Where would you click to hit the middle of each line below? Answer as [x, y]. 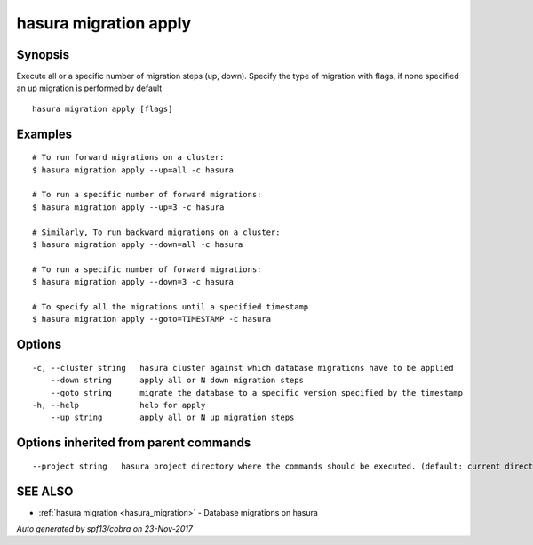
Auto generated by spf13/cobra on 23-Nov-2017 [104, 529]
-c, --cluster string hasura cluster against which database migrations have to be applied [243, 368]
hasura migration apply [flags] [103, 108]
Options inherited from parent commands [134, 443]
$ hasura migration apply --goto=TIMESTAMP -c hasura [151, 319]
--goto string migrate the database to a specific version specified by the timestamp [257, 393]
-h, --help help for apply [119, 405]
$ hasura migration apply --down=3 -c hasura [133, 282]
